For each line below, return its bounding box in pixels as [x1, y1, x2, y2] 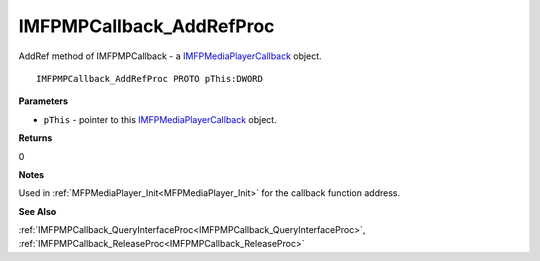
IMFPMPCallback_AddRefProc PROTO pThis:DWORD [36, 73, 264, 84]
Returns [18, 132, 53, 144]
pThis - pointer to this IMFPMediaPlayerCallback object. [43, 113, 277, 125]
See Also [18, 205, 57, 217]
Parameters [18, 95, 69, 107]
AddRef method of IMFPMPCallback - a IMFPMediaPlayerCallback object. [18, 50, 322, 62]
